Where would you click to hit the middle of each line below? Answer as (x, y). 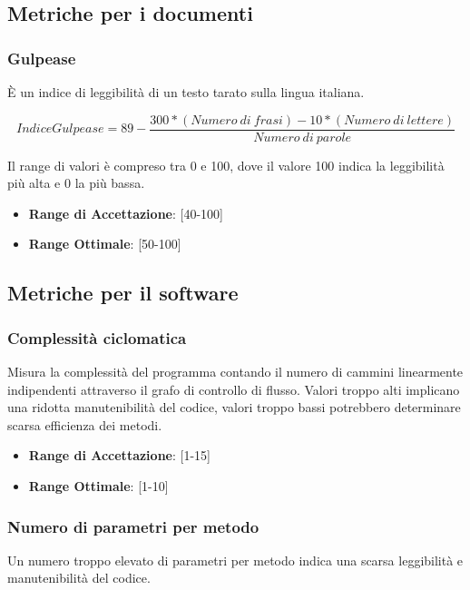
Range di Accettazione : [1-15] (119, 455)
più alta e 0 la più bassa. (76, 183)
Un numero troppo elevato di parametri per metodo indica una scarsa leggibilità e (235, 560)
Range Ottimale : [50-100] (105, 244)
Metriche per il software (123, 293)
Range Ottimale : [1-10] (98, 486)
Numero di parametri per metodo (133, 526)
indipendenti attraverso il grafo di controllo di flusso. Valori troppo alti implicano (234, 389)
